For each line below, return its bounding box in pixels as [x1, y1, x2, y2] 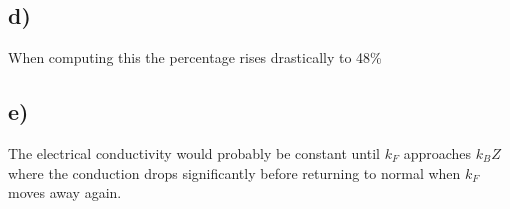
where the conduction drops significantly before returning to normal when [8, 162, 461, 183]
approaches [403, 143, 472, 163]
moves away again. [8, 182, 122, 203]
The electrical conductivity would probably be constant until [8, 143, 380, 163]
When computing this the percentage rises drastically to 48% [8, 47, 382, 68]
